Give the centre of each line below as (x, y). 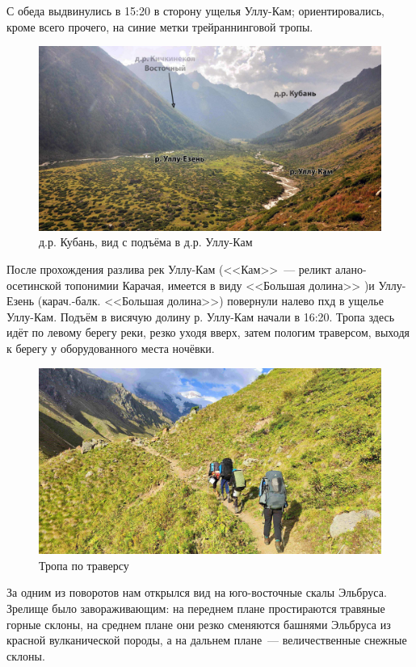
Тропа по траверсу (84, 565)
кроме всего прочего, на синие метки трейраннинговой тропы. (160, 26)
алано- (351, 268)
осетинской (34, 285)
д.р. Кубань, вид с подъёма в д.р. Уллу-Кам (146, 242)
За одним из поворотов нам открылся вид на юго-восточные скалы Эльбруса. (197, 592)
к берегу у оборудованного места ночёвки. (111, 348)
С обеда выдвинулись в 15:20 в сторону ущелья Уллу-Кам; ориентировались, (195, 10)
